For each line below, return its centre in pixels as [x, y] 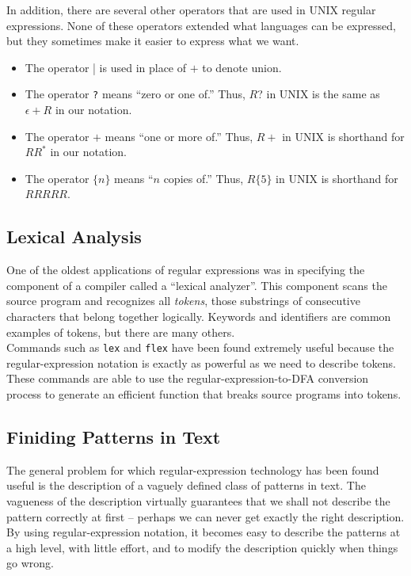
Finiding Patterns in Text [114, 437]
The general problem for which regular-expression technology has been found [193, 469]
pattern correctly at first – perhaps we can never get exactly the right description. [205, 516]
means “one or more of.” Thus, [179, 136]
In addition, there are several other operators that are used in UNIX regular [191, 10]
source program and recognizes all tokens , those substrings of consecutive [183, 301]
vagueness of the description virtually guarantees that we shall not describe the [198, 501]
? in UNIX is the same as [319, 94]
